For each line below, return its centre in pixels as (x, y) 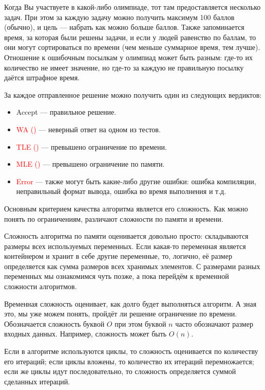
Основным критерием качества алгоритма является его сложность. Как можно (126, 208)
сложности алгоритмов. (41, 286)
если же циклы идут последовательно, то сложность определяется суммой (120, 371)
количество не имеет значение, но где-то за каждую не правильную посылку (124, 67)
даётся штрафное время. (42, 77)
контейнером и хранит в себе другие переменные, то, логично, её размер (118, 256)
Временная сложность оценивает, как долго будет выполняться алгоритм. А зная (130, 303)
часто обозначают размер (214, 323)
